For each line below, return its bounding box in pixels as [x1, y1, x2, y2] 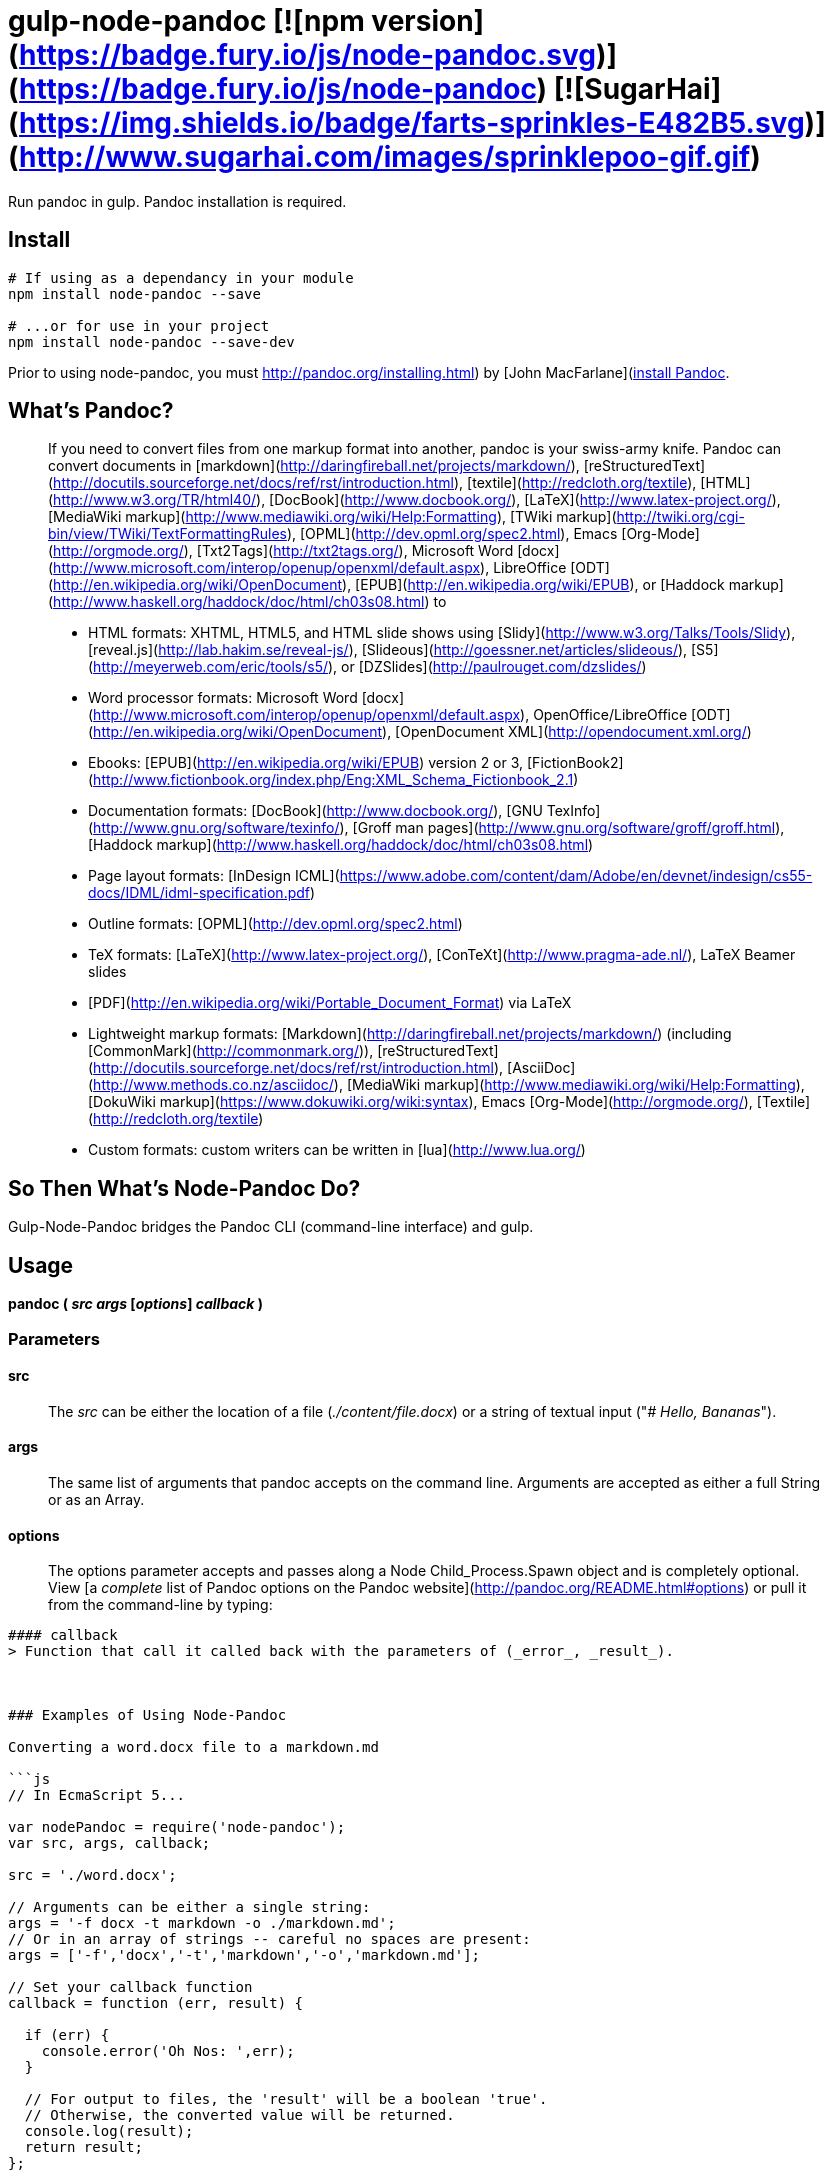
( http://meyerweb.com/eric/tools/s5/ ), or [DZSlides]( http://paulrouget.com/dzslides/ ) [88, 658, 647, 676]
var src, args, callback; [8, 1835, 211, 1852]
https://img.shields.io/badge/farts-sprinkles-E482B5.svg [19, 106, 805, 140]
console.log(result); [24, 2123, 194, 2140]
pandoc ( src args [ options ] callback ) [8, 1295, 263, 1313]
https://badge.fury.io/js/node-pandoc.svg [19, 38, 596, 72]
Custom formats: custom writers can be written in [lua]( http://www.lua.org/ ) [88, 1141, 586, 1159]
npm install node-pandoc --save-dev [8, 333, 295, 350]
